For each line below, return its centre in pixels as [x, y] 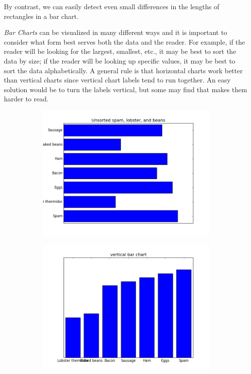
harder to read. [26, 99]
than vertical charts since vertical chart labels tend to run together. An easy [117, 80]
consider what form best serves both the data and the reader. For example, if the [125, 41]
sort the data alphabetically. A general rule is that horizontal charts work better [123, 70]
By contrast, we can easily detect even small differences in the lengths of [112, 6]
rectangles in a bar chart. [41, 16]
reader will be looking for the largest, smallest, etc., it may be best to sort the [120, 51]
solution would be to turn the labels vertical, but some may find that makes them [125, 89]
